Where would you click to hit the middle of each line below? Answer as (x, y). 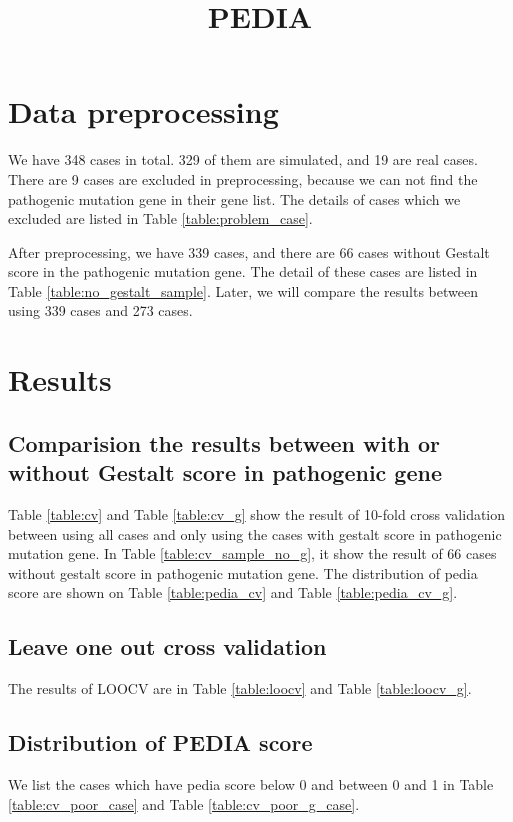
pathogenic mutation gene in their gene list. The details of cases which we (234, 198)
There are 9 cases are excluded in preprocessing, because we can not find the (243, 178)
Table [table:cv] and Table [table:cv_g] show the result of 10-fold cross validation (257, 514)
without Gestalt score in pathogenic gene (225, 472)
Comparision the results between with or (224, 442)
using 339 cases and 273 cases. (100, 310)
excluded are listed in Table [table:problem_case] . (160, 218)
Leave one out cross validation (167, 646)
